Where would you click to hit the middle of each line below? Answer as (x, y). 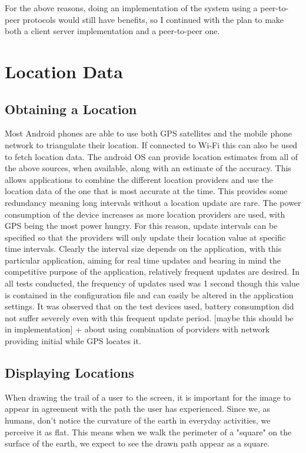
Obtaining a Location (71, 109)
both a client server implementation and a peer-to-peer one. (112, 31)
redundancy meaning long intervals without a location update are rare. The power (153, 202)
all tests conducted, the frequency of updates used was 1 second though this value (152, 283)
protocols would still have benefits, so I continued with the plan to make (153, 19)
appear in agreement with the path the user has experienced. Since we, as (138, 409)
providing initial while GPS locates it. (73, 341)
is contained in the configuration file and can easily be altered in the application (149, 294)
